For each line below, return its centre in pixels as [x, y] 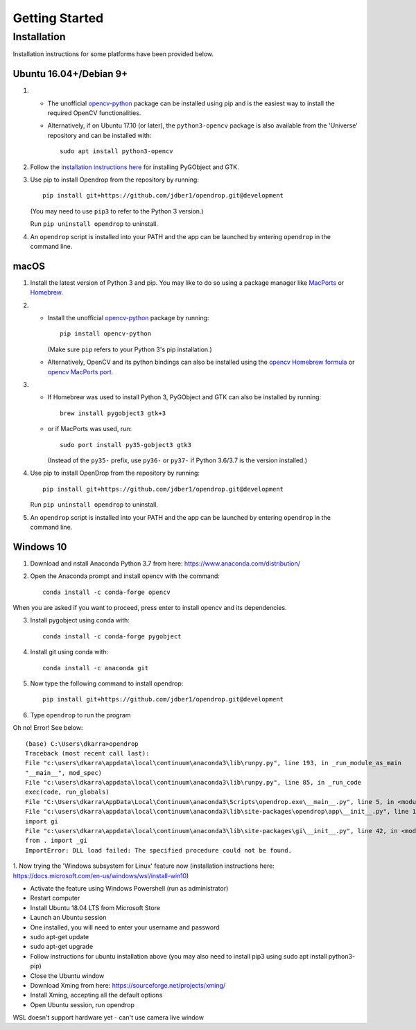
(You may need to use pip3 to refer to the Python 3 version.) [117, 211]
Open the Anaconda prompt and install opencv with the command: [125, 576]
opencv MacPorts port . [80, 372]
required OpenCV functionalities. [94, 113]
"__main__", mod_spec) [64, 772]
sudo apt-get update [60, 936]
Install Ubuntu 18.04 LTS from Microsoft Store [95, 907]
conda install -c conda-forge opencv [107, 592]
